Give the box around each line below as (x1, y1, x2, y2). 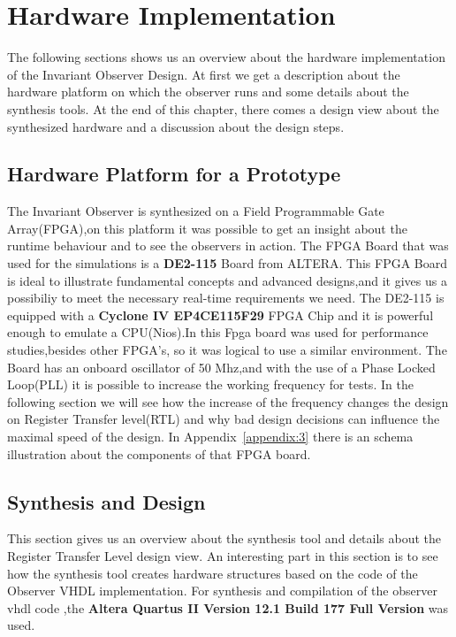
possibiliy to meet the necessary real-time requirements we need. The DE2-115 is (7, 288, 445, 307)
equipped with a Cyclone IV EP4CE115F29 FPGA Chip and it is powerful (7, 305, 434, 324)
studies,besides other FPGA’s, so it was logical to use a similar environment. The (7, 341, 447, 359)
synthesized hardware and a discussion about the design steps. (7, 117, 345, 135)
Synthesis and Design (7, 487, 206, 515)
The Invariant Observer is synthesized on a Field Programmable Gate (7, 202, 384, 220)
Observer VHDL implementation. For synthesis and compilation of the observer (7, 581, 437, 600)
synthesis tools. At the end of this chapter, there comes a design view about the (7, 99, 439, 118)
